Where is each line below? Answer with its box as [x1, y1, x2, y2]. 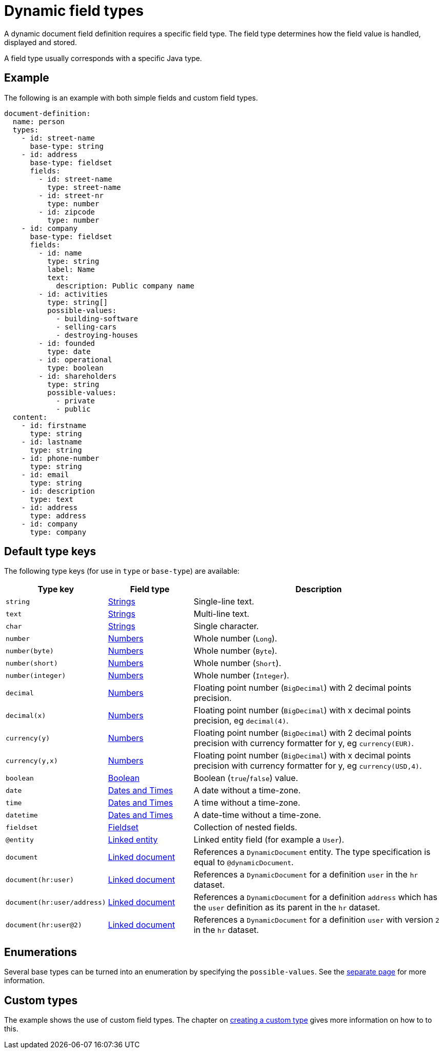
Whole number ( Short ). [193, 658, 281, 669]
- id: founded [38, 339, 95, 347]
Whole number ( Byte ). [193, 646, 277, 656]
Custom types [4, 993, 78, 1007]
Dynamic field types [4, 2, 144, 19]
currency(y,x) [6, 756, 58, 765]
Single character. [193, 621, 259, 632]
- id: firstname [21, 421, 87, 430]
